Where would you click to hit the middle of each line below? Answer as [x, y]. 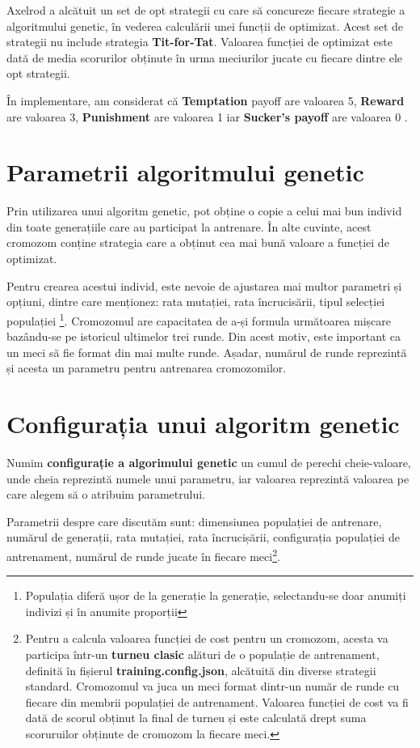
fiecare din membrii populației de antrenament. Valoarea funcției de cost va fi [217, 701]
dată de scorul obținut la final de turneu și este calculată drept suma [196, 718]
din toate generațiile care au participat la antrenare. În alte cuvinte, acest [189, 226]
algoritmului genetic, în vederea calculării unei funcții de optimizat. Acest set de [205, 25]
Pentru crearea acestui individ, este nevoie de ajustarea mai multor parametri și [204, 285]
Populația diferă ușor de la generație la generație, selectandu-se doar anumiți [216, 595]
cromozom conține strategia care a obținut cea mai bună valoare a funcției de [198, 242]
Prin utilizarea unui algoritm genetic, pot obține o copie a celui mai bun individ [204, 211]
